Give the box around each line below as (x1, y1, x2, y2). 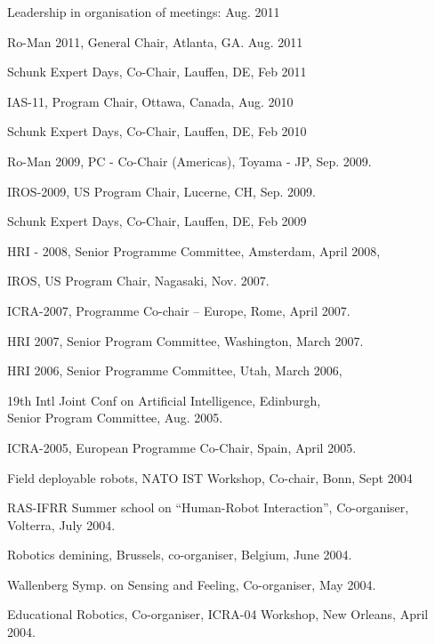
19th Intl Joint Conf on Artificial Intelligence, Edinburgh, (7, 390, 321, 409)
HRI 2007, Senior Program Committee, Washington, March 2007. (7, 331, 364, 350)
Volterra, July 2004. (7, 515, 116, 534)
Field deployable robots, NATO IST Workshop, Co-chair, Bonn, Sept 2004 (7, 468, 413, 487)
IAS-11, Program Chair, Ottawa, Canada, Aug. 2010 (7, 92, 294, 110)
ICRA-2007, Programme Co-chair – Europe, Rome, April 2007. (7, 301, 350, 319)
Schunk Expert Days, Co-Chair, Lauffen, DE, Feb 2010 (7, 122, 307, 141)
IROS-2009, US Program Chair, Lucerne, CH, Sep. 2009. (7, 181, 316, 200)
